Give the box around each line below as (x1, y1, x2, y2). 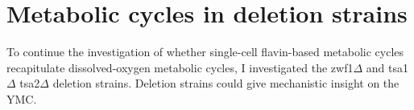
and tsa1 (366, 59, 408, 75)
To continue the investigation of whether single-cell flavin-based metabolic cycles (6, 43, 404, 60)
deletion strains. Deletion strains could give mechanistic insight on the (52, 75, 400, 92)
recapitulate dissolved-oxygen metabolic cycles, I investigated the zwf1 (6, 59, 354, 75)
